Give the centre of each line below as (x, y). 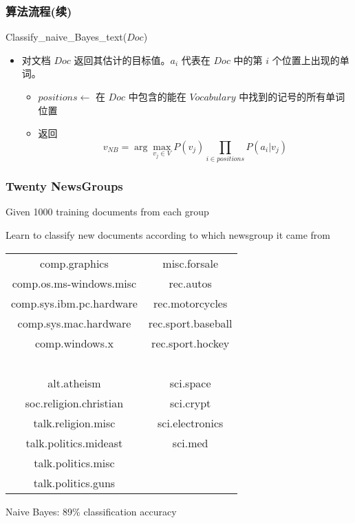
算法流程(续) (39, 11)
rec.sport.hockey (191, 343)
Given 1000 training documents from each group (107, 212)
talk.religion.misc (74, 423)
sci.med (190, 442)
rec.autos (190, 283)
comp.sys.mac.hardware (74, 323)
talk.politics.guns (74, 482)
